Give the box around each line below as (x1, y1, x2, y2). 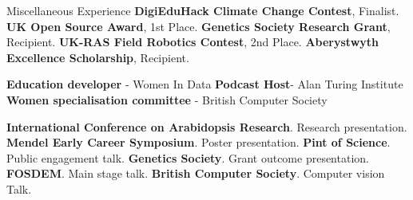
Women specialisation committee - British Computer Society (6, 91, 328, 108)
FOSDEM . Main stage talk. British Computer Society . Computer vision (6, 165, 385, 182)
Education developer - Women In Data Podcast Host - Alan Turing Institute (6, 76, 403, 92)
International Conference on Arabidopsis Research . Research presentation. (6, 118, 407, 135)
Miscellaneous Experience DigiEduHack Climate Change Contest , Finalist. (6, 2, 399, 18)
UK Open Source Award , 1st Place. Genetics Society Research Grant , (6, 18, 391, 34)
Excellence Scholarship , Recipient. (6, 49, 189, 65)
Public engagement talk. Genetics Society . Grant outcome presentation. (6, 149, 369, 166)
